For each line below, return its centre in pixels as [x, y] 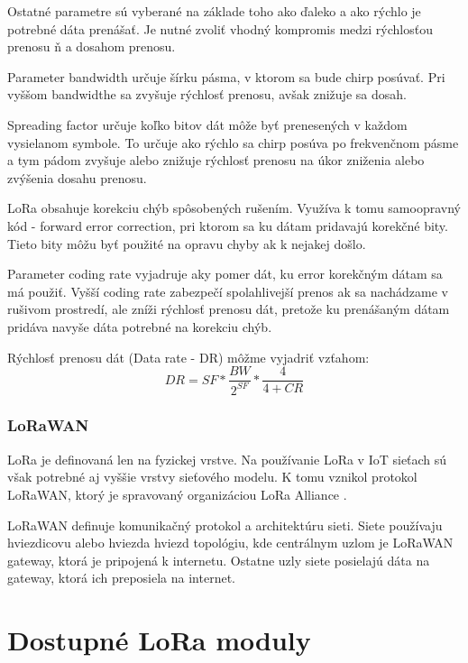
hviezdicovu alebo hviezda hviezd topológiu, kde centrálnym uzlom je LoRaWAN [230, 543]
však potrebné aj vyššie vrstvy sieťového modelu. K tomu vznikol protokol [212, 477]
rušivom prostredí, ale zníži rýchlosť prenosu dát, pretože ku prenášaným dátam [229, 309]
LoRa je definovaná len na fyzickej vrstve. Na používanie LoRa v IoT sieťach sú [227, 459]
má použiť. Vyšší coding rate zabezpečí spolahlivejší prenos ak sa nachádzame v [228, 291]
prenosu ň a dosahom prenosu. [92, 46]
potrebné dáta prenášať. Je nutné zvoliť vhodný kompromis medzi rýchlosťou [220, 28]
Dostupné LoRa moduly [159, 640]
